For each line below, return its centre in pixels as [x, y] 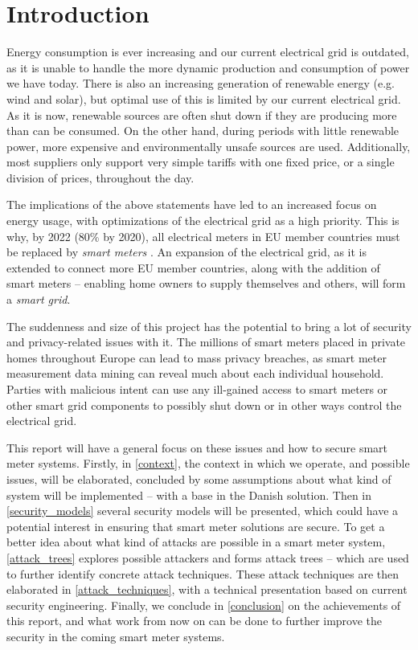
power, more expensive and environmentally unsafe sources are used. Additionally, [209, 146]
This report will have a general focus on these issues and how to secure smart [197, 447]
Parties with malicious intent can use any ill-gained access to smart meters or [197, 389]
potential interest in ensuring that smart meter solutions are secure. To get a [196, 526]
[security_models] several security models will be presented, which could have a [203, 511]
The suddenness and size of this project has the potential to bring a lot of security [209, 326]
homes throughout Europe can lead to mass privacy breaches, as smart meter [197, 357]
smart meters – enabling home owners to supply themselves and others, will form [206, 283]
